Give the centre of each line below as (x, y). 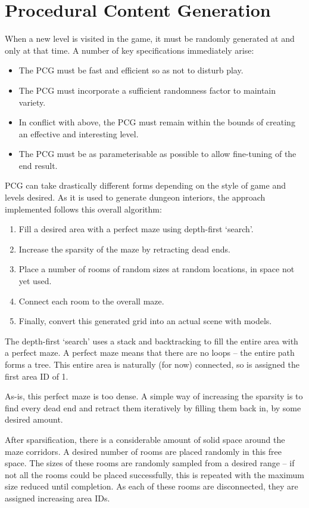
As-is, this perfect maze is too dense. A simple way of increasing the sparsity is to (154, 396)
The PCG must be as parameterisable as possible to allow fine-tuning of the (157, 154)
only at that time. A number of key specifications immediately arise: (129, 50)
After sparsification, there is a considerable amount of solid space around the (145, 439)
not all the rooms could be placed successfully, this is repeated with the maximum (154, 474)
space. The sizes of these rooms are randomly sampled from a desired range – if (150, 463)
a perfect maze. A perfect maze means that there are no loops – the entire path (150, 352)
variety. (32, 102)
